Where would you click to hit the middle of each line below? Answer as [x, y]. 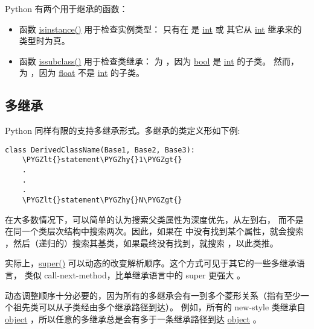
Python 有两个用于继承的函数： [66, 8]
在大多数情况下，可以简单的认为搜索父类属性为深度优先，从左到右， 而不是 [154, 219]
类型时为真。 [44, 41]
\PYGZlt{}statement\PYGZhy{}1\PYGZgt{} [102, 160]
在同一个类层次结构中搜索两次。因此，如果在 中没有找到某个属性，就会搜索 [154, 231]
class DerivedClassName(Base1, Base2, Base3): [100, 150]
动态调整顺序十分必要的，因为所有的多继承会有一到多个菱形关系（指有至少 [153, 295]
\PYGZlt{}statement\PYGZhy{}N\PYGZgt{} [102, 200]
